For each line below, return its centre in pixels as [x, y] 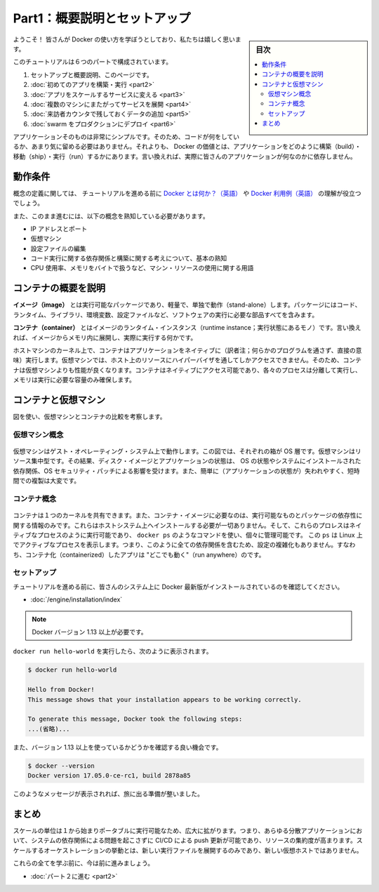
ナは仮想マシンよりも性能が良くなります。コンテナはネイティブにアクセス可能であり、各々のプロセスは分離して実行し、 [187, 370]
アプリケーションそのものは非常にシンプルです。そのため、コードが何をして [123, 137]
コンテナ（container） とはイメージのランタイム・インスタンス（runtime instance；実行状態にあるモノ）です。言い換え [187, 328]
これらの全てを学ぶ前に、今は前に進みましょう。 [84, 863]
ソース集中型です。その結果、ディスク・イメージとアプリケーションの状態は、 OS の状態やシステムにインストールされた [187, 461]
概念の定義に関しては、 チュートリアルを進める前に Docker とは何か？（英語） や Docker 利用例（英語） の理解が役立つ [187, 193]
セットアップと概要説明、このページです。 [92, 74]
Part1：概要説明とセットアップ [102, 18]
